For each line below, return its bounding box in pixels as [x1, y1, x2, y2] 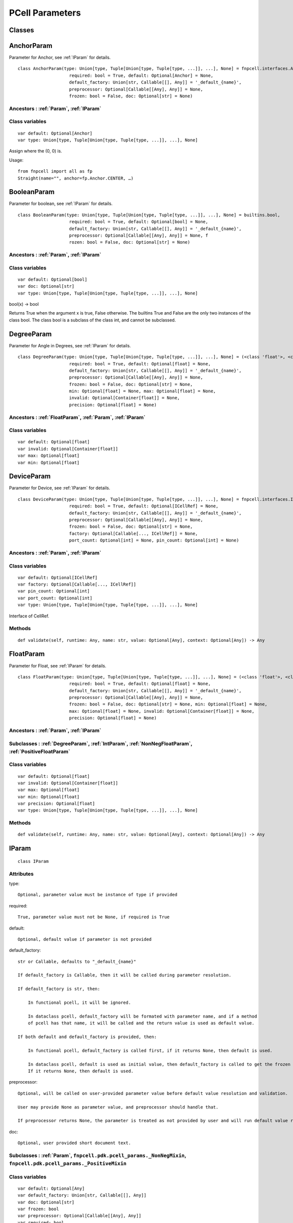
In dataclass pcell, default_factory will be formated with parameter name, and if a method [27, 1013, 257, 1019]
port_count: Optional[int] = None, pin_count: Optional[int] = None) [69, 538, 239, 543]
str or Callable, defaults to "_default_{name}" [18, 959, 136, 964]
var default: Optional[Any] [18, 1185, 85, 1191]
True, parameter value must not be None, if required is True [18, 914, 170, 920]
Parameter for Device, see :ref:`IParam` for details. [9, 485, 110, 491]
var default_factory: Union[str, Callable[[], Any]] [18, 1193, 146, 1198]
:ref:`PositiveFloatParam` [9, 748, 70, 755]
